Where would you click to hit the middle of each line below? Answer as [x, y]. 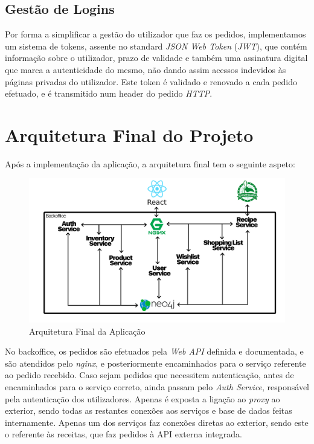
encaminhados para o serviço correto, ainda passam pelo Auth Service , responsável [157, 386]
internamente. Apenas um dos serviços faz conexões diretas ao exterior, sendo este [157, 422]
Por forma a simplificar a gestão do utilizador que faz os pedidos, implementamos [155, 34]
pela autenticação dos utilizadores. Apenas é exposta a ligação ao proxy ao [143, 398]
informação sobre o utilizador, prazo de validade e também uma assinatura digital [156, 58]
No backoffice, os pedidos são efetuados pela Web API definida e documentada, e [154, 351]
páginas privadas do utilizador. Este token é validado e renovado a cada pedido [151, 81]
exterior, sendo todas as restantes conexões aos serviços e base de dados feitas [149, 410]
